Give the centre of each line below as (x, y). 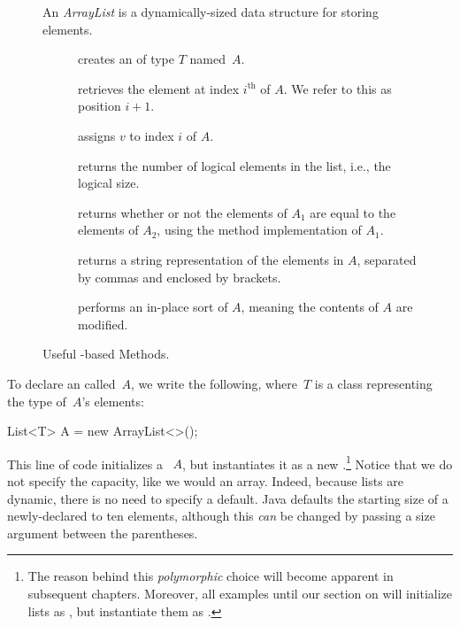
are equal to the (353, 212)
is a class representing (373, 383)
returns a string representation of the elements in (211, 259)
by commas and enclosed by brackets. (180, 277)
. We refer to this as (337, 88)
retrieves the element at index (159, 88)
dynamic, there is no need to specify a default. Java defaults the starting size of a (228, 498)
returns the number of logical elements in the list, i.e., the (234, 165)
